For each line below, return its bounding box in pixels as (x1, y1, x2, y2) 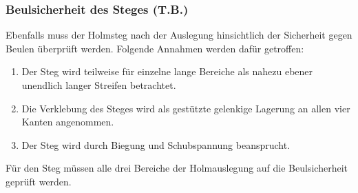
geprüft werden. (6, 174, 72, 188)
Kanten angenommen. (21, 114, 114, 129)
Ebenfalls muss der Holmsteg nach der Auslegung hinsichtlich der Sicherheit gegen (6, 28, 352, 42)
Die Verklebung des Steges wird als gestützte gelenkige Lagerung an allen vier (21, 101, 350, 115)
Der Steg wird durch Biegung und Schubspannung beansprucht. (21, 137, 291, 152)
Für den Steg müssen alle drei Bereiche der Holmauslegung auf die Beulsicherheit (6, 161, 348, 175)
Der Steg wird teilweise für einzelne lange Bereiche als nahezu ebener (21, 64, 313, 79)
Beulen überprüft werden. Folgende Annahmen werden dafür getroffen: (6, 41, 304, 55)
